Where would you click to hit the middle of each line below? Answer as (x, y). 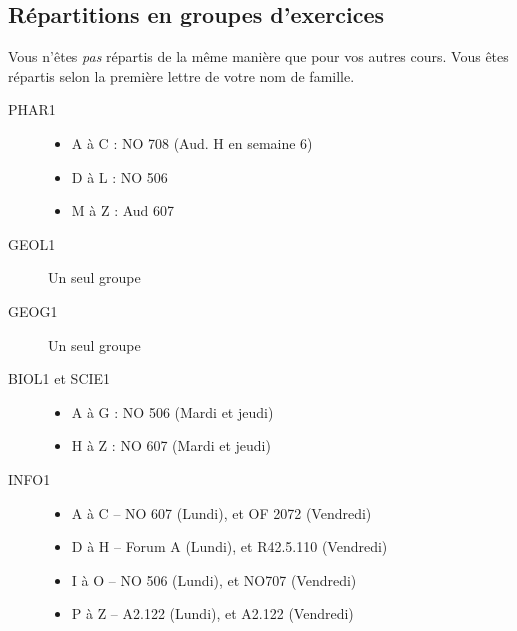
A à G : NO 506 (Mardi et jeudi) (172, 411)
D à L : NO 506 (119, 176)
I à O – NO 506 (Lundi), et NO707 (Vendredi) (214, 579)
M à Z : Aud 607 (123, 210)
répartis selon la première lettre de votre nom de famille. (181, 75)
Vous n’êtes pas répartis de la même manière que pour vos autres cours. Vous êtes (258, 56)
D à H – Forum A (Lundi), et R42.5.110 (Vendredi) (229, 546)
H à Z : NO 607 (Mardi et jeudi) (171, 445)
